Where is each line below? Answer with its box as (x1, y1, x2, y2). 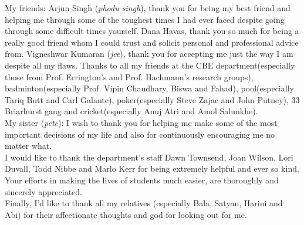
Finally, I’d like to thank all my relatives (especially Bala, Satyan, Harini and (5, 197, 283, 209)
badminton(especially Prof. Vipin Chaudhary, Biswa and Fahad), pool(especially (5, 82, 294, 94)
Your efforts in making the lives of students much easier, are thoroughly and (5, 173, 279, 186)
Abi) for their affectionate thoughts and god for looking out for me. (5, 208, 247, 220)
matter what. (5, 139, 52, 152)
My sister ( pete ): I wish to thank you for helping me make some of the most (5, 116, 278, 128)
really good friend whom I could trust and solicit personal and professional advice (5, 36, 299, 48)
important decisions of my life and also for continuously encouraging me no (5, 128, 275, 140)
